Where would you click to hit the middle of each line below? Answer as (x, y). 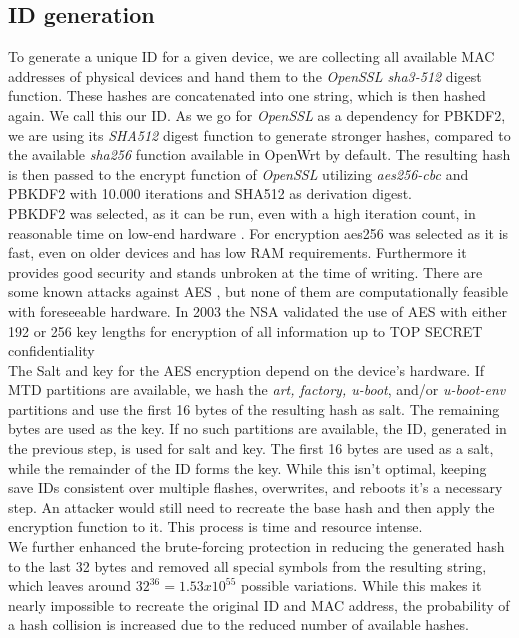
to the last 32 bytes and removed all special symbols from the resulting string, (247, 565)
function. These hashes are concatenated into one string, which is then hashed (247, 95)
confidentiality (51, 350)
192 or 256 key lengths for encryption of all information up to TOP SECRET (245, 330)
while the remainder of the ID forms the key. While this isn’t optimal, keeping (247, 467)
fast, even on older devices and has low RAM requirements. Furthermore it (237, 252)
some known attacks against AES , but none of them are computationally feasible (258, 291)
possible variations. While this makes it (361, 585)
